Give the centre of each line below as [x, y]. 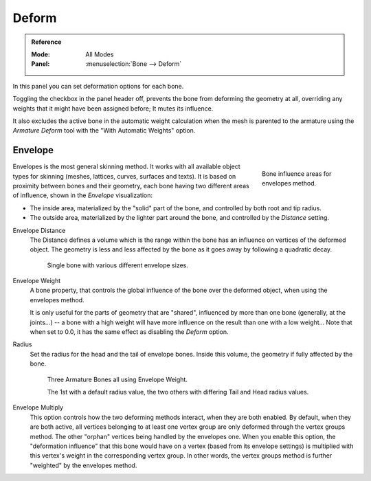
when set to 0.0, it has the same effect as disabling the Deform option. [129, 332]
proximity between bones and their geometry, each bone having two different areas [131, 186]
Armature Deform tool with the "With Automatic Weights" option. [104, 131]
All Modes [100, 54]
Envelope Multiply [38, 407]
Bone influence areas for [297, 174]
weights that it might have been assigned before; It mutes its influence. [113, 108]
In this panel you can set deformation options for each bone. [98, 86]
